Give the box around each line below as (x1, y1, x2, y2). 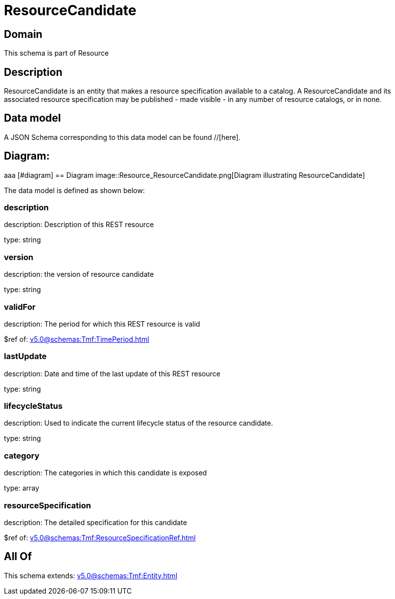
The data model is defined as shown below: (4, 186, 145, 195)
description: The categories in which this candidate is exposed (4, 468, 207, 477)
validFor (4, 301, 36, 312)
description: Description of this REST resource (4, 220, 154, 229)
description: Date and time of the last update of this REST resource (4, 369, 220, 378)
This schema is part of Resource (4, 49, 109, 58)
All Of (4, 550, 32, 563)
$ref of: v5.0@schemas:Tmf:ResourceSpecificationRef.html (4, 533, 196, 542)
